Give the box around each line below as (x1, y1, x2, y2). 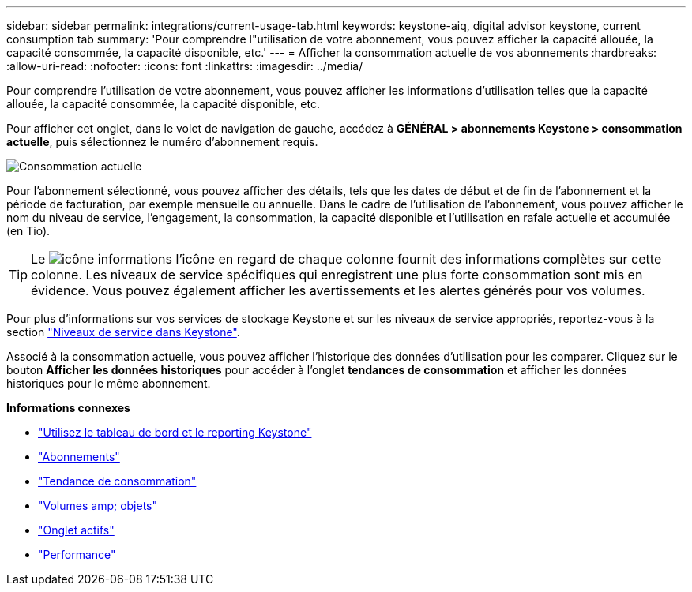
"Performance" (38, 548, 116, 561)
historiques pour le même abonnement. (6, 377, 211, 390)
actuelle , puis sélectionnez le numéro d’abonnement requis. (6, 135, 318, 148)
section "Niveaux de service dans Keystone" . (6, 325, 240, 339)
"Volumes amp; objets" (38, 499, 158, 512)
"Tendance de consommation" (38, 474, 197, 488)
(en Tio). (6, 224, 51, 238)
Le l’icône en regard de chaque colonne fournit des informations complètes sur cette (31, 251, 662, 267)
